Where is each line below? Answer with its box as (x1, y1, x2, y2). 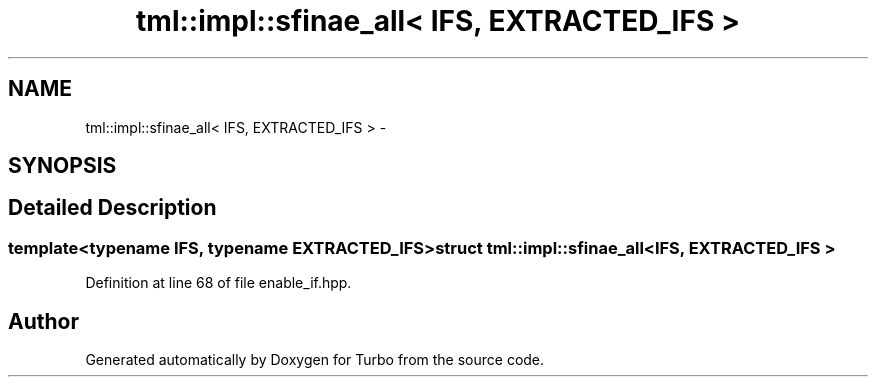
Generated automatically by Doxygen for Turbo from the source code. (85, 351, 545, 369)
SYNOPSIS (8, 153, 117, 179)
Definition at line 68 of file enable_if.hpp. (85, 274, 352, 292)
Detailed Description (8, 195, 217, 221)
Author (8, 308, 79, 334)
